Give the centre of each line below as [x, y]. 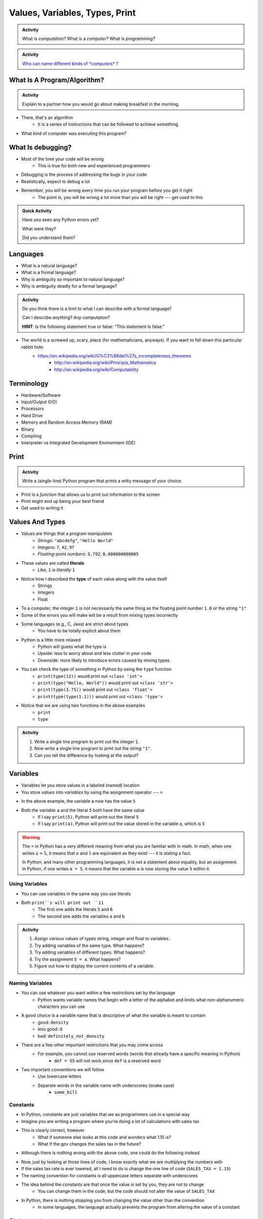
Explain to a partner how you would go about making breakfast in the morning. [101, 104]
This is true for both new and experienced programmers [94, 165]
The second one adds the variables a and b [81, 916]
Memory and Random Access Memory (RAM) [67, 422]
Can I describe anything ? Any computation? [66, 317]
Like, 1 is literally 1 [56, 570]
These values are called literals [53, 563]
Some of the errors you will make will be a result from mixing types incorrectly [100, 615]
